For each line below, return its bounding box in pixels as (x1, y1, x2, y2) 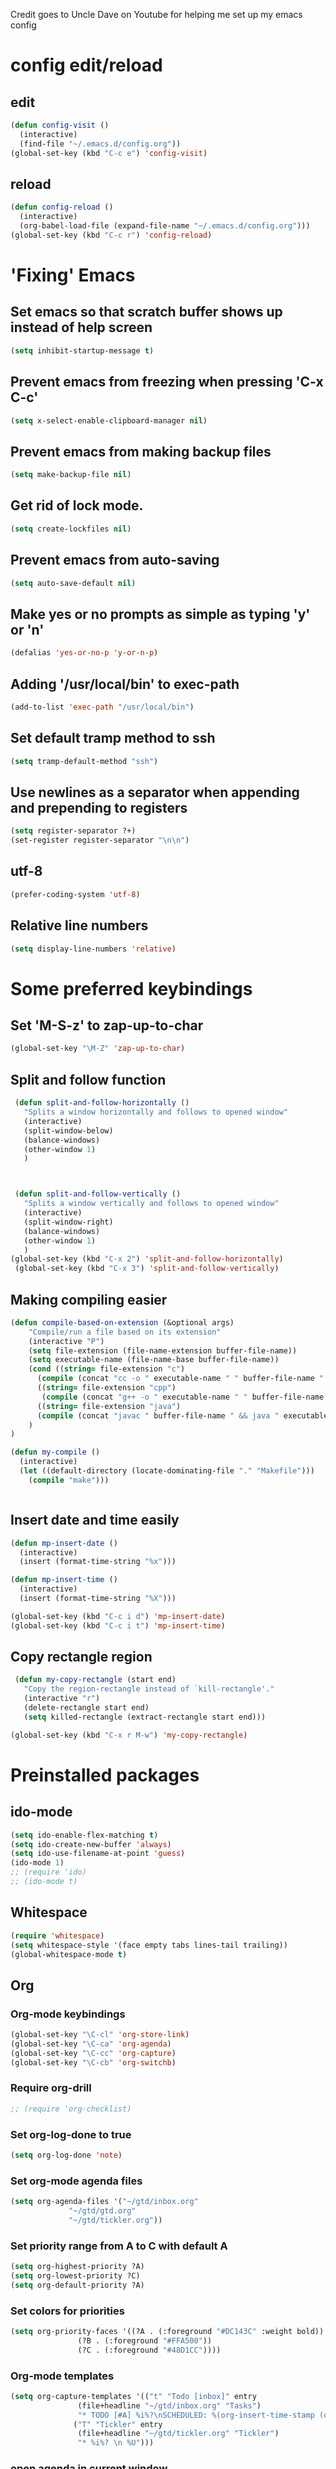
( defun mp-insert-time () (10, 1575, 118, 1585)
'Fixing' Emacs (10, 264, 136, 286)
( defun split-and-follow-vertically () (14, 1189, 182, 1199)
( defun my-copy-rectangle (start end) (14, 1675, 177, 1685)
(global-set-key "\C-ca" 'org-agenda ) (10, 2039, 172, 2049)
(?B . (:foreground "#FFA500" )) (77, 2335, 213, 2346)
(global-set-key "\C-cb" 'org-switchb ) (10, 2057, 177, 2068)
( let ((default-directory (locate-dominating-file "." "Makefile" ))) (19, 1466, 315, 1476)
